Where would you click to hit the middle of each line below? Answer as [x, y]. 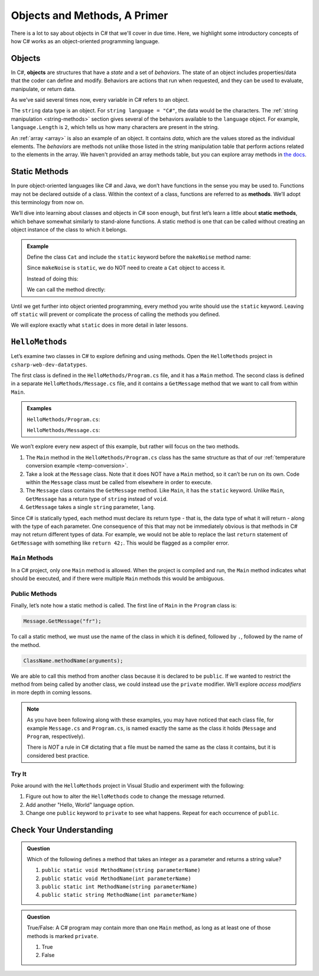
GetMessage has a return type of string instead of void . [97, 499]
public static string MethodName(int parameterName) [120, 895]
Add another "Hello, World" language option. [80, 804]
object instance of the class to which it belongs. [69, 230]
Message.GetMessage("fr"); [62, 621]
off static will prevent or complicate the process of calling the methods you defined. [115, 314]
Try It [19, 774]
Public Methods [34, 594]
